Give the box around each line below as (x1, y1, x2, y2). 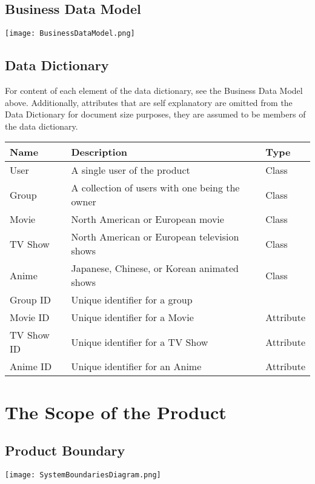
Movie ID (10, 310, 50, 325)
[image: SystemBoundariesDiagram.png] (5, 471, 161, 480)
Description (71, 145, 128, 159)
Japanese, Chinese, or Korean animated (71, 261, 239, 276)
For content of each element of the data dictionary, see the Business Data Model (5, 84, 303, 97)
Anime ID (10, 359, 52, 374)
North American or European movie (71, 212, 224, 227)
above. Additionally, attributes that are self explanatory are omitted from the (5, 96, 293, 108)
